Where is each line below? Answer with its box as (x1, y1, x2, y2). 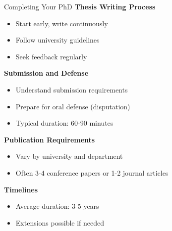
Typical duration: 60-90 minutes (15, 118, 114, 128)
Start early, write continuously (15, 18, 108, 28)
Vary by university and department (15, 151, 123, 161)
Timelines (4, 184, 38, 194)
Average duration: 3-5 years (15, 201, 99, 211)
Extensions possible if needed (15, 217, 105, 228)
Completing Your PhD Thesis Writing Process (4, 1, 156, 11)
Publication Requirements (4, 134, 95, 144)
